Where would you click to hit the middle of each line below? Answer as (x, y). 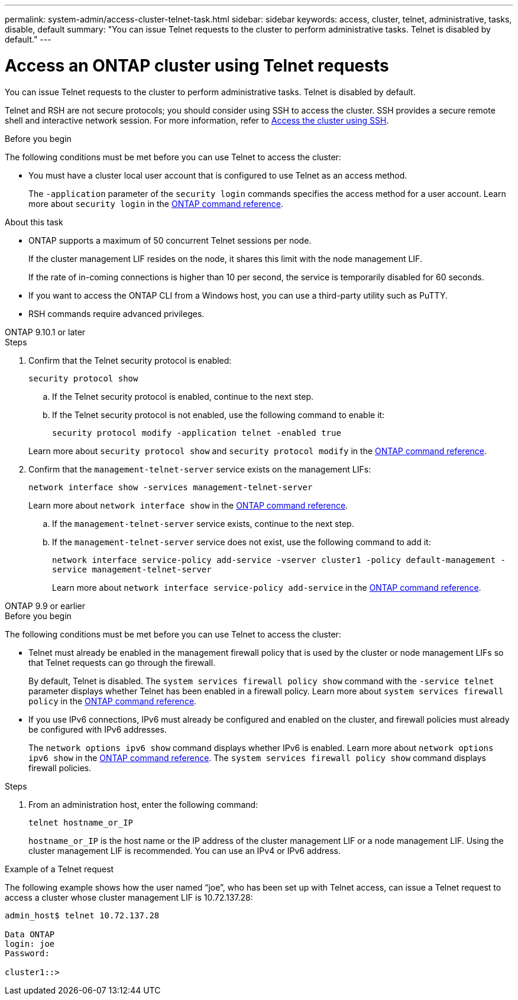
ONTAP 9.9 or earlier (45, 606)
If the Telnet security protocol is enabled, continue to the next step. (183, 396)
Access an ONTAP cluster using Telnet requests (197, 65)
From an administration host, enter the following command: (143, 804)
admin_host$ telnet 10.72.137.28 (82, 915)
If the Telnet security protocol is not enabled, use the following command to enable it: (218, 415)
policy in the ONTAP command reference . (113, 701)
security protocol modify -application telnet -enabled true (197, 433)
